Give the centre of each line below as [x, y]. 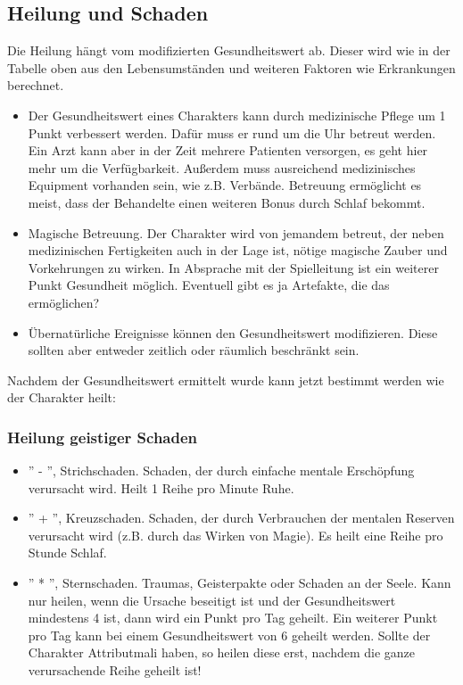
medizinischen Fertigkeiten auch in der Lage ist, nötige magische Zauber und [238, 250]
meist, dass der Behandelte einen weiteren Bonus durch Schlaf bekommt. [227, 202]
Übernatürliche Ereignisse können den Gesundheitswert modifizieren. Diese [233, 332]
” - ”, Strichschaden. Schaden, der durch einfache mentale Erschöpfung [221, 470]
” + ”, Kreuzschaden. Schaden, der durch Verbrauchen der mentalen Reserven [241, 518]
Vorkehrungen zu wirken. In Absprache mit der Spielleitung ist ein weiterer [233, 267]
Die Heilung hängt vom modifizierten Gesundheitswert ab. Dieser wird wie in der [229, 50]
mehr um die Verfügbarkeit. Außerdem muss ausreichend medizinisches [222, 167]
